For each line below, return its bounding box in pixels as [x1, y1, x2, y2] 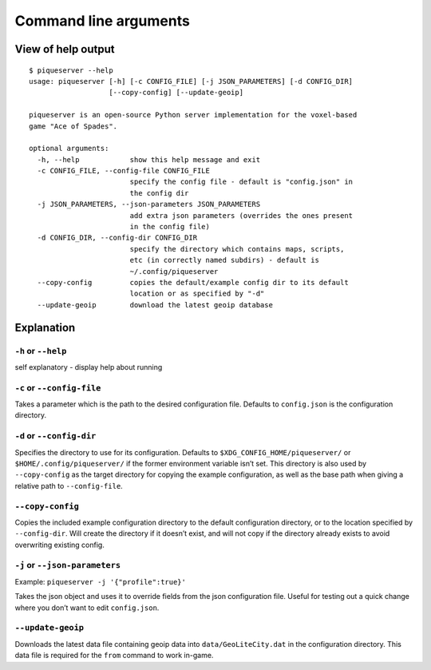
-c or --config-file [14, 382, 101, 393]
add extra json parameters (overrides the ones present [129, 211, 354, 220]
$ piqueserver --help [29, 65, 113, 75]
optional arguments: [29, 144, 109, 153]
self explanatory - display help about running [14, 362, 163, 371]
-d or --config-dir [14, 430, 97, 442]
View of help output [14, 42, 115, 56]
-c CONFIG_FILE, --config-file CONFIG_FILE [37, 166, 211, 176]
